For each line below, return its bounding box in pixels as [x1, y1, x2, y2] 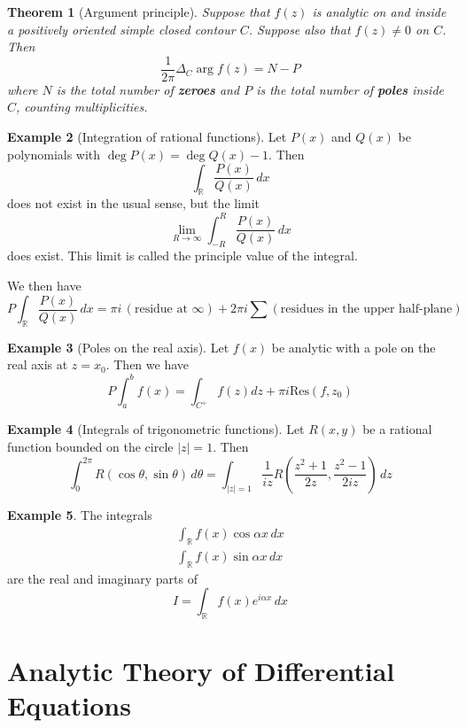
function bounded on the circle [7, 437, 174, 455]
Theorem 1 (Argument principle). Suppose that [7, 3, 270, 20]
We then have [7, 275, 82, 294]
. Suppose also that [248, 19, 351, 38]
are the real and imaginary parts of [7, 569, 198, 587]
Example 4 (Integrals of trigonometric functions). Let [7, 420, 305, 438]
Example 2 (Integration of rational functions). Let [7, 128, 287, 146]
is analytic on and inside [312, 3, 447, 20]
